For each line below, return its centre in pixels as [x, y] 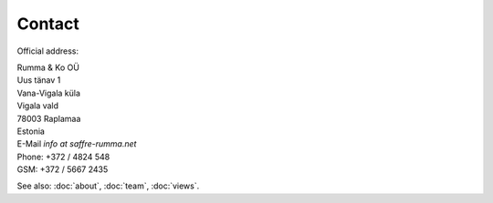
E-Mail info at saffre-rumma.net [77, 144]
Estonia [31, 131]
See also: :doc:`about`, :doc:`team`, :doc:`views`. [108, 186]
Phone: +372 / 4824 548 [63, 157]
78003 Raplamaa [49, 118]
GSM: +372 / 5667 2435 [63, 169]
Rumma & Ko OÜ [48, 67]
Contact [48, 24]
